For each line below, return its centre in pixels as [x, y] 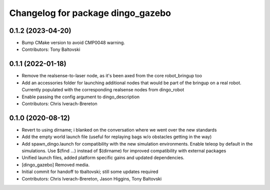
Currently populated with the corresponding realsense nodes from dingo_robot [103, 90]
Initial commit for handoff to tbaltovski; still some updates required [90, 172]
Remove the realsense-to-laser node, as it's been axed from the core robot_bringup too [112, 76]
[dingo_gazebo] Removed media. [56, 165]
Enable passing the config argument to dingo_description [81, 97]
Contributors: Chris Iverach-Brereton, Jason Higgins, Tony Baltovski [92, 179]
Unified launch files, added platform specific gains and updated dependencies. [103, 158]
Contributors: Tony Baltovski [51, 49]
